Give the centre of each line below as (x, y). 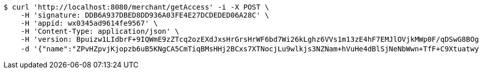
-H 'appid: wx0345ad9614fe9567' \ (89, 23)
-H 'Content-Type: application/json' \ (100, 31)
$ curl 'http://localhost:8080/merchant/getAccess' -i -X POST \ (136, 7)
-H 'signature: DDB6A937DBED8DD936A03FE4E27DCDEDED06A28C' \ (145, 15)
